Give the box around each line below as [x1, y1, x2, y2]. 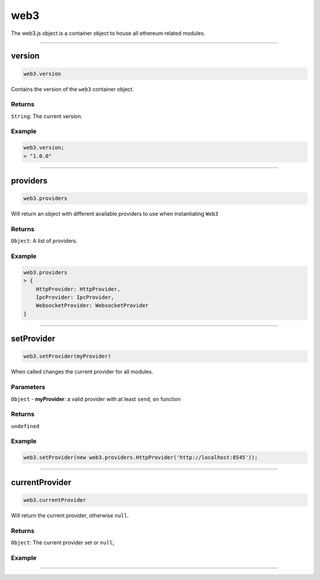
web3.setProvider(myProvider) [23, 353, 111, 360]
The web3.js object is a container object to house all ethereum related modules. [11, 30, 206, 37]
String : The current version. [11, 113, 83, 120]
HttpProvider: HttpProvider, [36, 285, 121, 292]
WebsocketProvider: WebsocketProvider [36, 302, 149, 309]
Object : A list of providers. [11, 237, 78, 244]
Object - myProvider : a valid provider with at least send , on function [11, 395, 181, 403]
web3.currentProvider [23, 496, 87, 503]
